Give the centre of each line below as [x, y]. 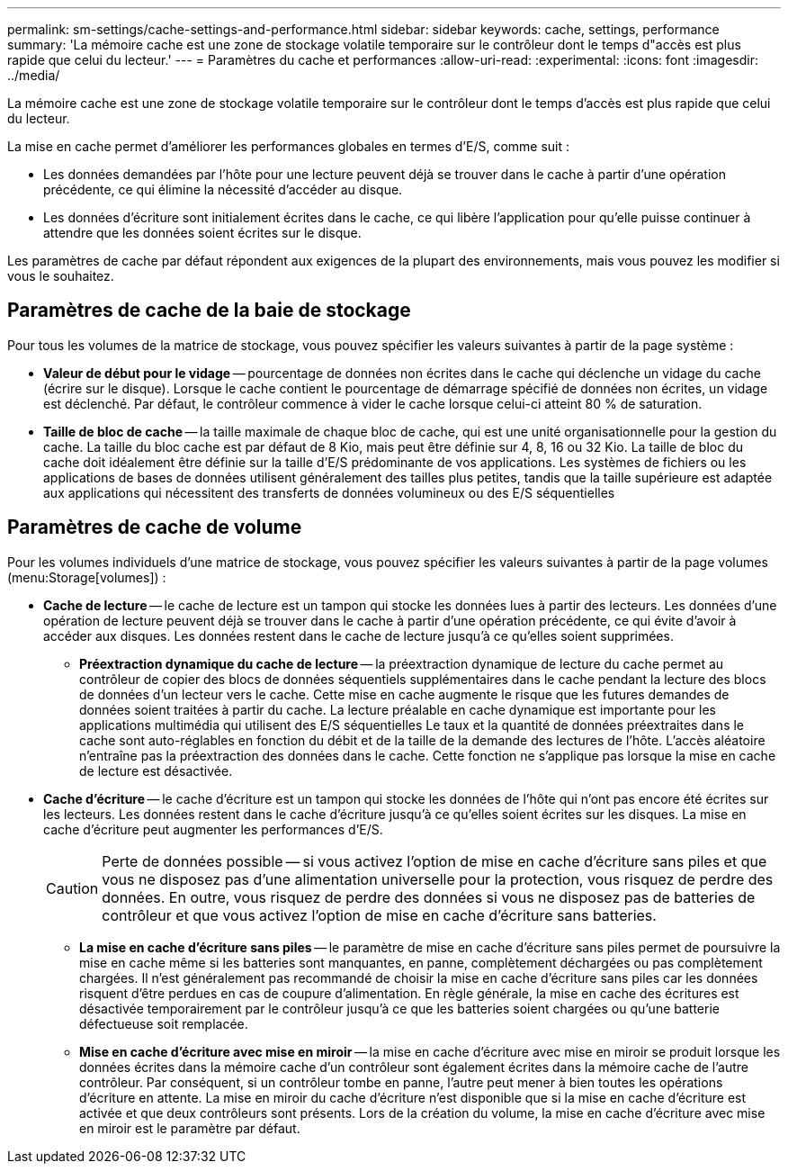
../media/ [34, 75]
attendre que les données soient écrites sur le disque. [202, 233]
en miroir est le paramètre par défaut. [190, 1128]
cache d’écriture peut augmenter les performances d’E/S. [213, 829]
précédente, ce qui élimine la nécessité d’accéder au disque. [223, 189]
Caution [72, 888]
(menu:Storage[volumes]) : [87, 577]
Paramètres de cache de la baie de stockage [209, 311]
